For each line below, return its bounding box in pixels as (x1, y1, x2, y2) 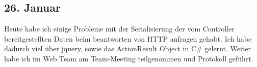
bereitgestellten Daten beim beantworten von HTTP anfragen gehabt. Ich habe (4, 33, 252, 44)
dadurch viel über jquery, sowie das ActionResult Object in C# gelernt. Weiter (4, 43, 251, 54)
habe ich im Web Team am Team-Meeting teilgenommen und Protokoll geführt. (4, 53, 253, 63)
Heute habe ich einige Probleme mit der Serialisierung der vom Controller (4, 23, 235, 34)
